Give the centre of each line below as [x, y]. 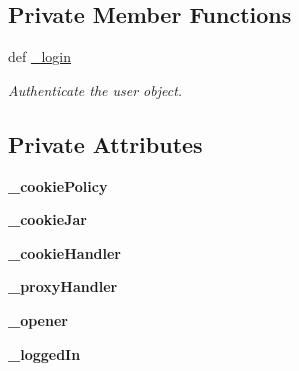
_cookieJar [47, 219]
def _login [40, 56]
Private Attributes [105, 143]
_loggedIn [44, 353]
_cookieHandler [65, 252]
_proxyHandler [63, 286]
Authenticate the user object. [95, 89]
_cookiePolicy [58, 185]
